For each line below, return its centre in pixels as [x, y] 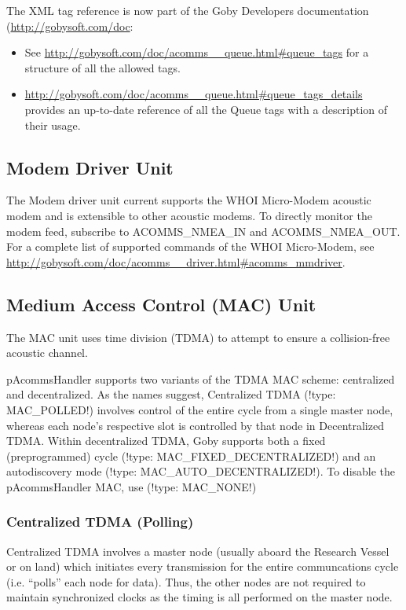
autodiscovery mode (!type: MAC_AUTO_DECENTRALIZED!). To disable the [201, 471]
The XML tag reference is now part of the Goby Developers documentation [188, 10]
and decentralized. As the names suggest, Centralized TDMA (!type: [171, 394]
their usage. [53, 125]
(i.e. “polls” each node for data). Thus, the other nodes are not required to [186, 581]
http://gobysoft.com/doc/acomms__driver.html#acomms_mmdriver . [176, 261]
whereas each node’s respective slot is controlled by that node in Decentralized [195, 425]
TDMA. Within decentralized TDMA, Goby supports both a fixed [166, 441]
